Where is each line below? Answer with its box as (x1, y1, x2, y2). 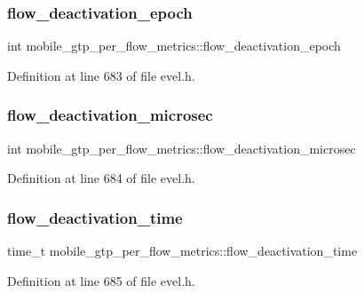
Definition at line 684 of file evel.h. (7, 169, 195, 187)
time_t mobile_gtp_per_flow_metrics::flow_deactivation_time (7, 242, 358, 260)
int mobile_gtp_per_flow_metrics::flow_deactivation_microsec (7, 139, 356, 157)
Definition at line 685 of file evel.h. (7, 271, 195, 289)
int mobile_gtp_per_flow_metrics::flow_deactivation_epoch (7, 36, 341, 55)
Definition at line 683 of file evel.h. (7, 66, 195, 84)
